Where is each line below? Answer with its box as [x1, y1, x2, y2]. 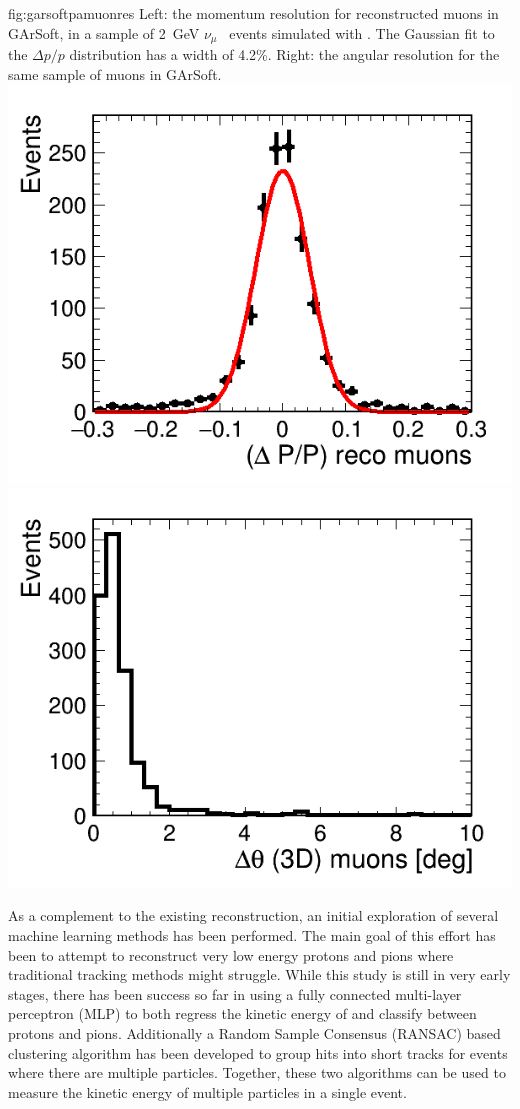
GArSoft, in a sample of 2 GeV [8, 22, 200, 43]
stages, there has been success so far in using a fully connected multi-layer [8, 983, 462, 1004]
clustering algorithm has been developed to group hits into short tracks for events [8, 1042, 508, 1063]
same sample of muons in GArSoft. [8, 63, 222, 84]
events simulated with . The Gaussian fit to [229, 22, 495, 43]
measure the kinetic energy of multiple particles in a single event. [8, 1081, 407, 1102]
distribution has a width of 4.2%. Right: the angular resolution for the [69, 44, 500, 65]
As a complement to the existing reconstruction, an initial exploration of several [8, 905, 499, 926]
